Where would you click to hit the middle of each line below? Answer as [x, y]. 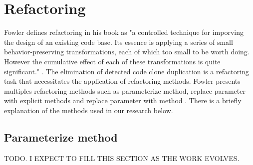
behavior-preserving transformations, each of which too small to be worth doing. [127, 52]
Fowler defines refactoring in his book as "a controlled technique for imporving [124, 32]
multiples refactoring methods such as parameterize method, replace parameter [125, 90]
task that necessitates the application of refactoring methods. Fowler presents [122, 81]
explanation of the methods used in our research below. [89, 110]
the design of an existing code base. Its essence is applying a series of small [119, 42]
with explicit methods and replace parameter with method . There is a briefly [123, 100]
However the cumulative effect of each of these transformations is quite [112, 61]
